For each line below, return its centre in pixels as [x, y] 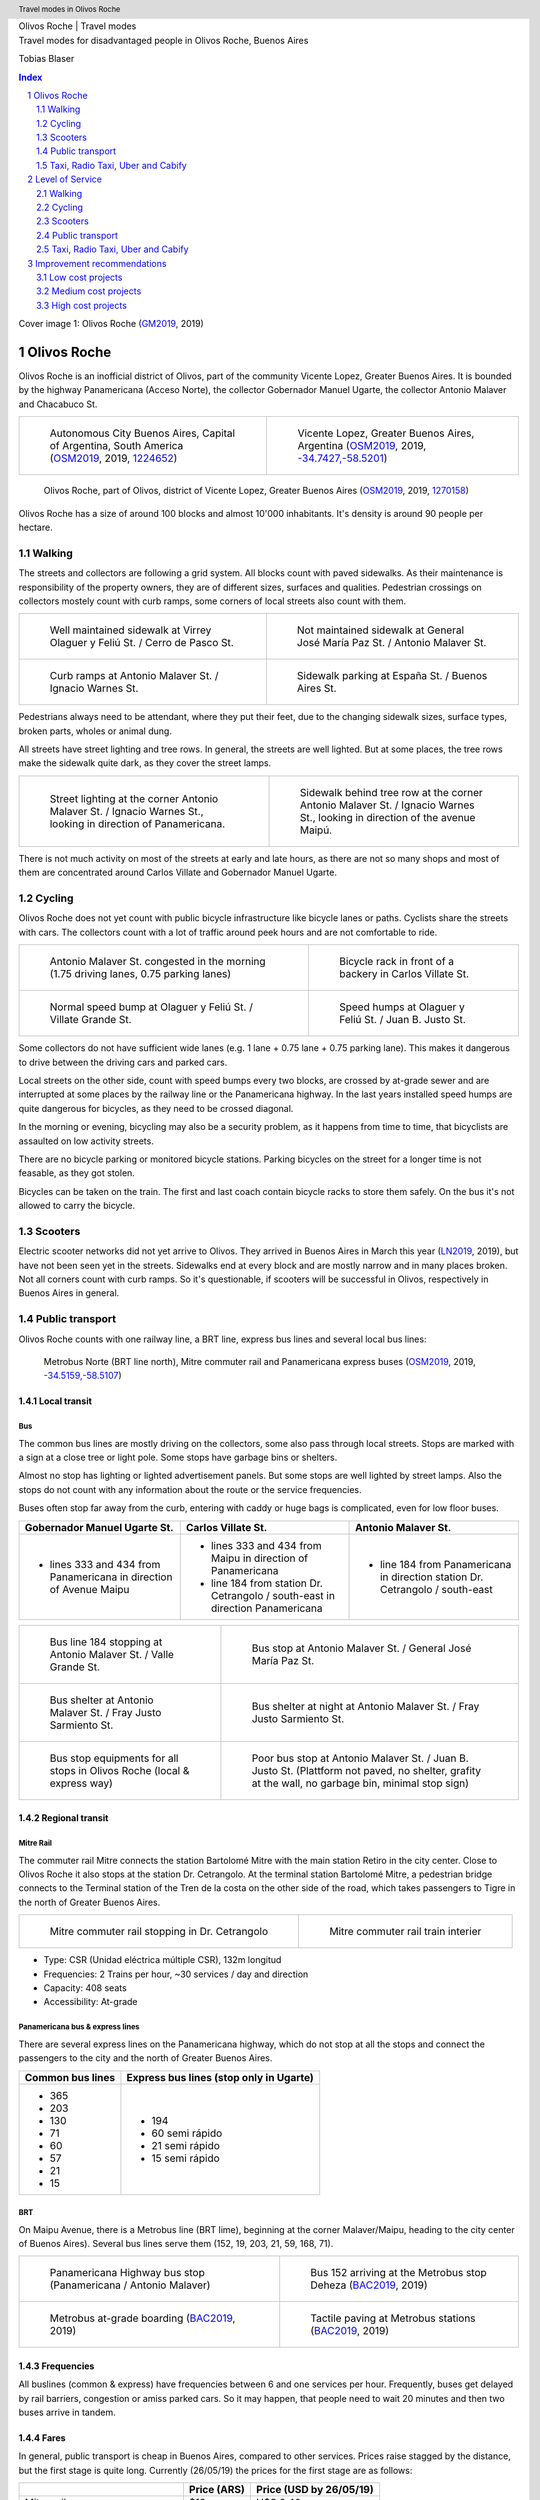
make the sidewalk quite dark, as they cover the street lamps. [145, 763]
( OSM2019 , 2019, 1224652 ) [113, 458]
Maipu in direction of [259, 1558]
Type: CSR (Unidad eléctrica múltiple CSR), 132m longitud [162, 1960]
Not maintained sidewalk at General [380, 630]
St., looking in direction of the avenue [388, 817]
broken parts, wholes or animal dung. [95, 731]
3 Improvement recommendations [97, 263]
